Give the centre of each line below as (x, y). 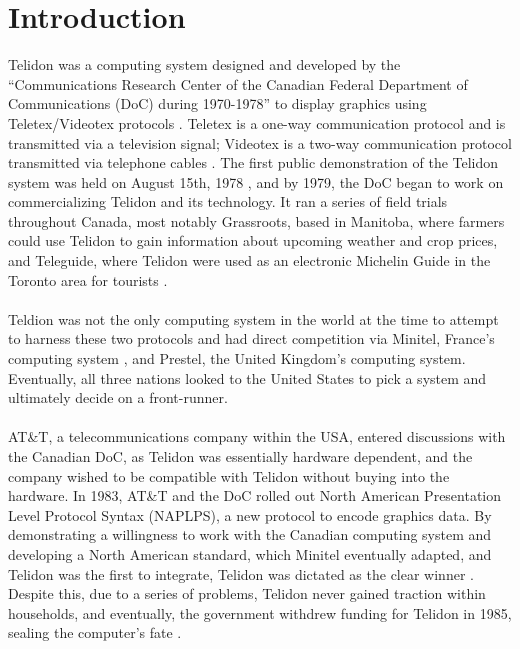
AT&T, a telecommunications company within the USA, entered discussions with (257, 436)
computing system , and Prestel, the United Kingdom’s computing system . (237, 358)
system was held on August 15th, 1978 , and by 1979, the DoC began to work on (256, 181)
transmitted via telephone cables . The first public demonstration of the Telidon (253, 162)
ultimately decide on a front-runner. (118, 397)
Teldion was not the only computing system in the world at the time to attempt (253, 318)
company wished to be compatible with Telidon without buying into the (229, 475)
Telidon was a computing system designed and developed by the (204, 64)
